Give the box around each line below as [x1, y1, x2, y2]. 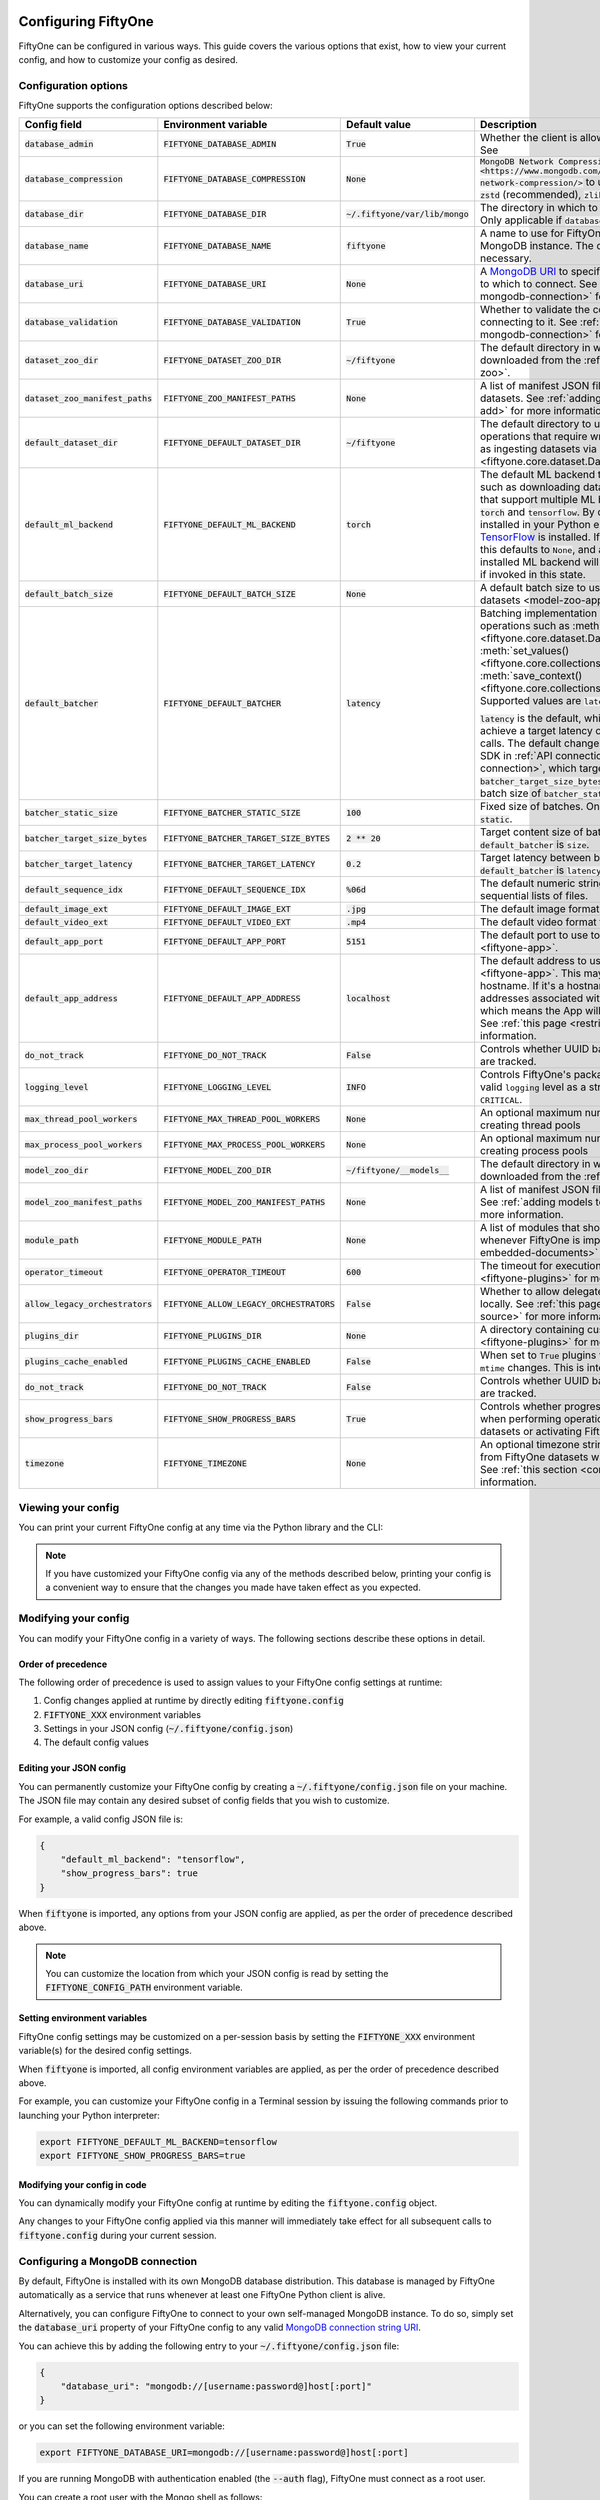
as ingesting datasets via [480, 442, 597, 456]
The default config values [43, 1736, 150, 1749]
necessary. [480, 251, 532, 265]
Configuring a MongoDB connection [18, 2254, 198, 2268]
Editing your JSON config [18, 1762, 127, 1774]
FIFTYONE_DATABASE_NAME [163, 240, 272, 251]
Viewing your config [18, 1500, 120, 1514]
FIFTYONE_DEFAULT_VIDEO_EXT [163, 916, 292, 927]
